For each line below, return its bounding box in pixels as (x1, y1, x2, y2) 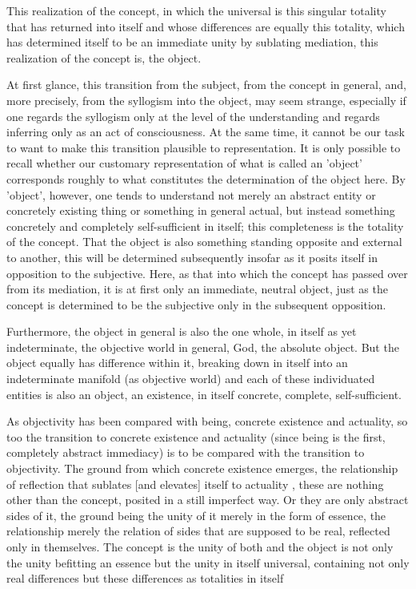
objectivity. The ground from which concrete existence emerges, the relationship (6, 460, 398, 477)
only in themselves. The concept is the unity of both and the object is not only (6, 539, 394, 555)
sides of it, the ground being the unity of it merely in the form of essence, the (6, 506, 386, 523)
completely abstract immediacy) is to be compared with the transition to (6, 444, 365, 461)
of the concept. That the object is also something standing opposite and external (6, 233, 402, 250)
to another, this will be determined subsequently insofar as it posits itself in (6, 248, 378, 265)
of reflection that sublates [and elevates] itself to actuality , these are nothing (6, 475, 384, 492)
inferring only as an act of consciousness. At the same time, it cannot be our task (6, 123, 406, 140)
